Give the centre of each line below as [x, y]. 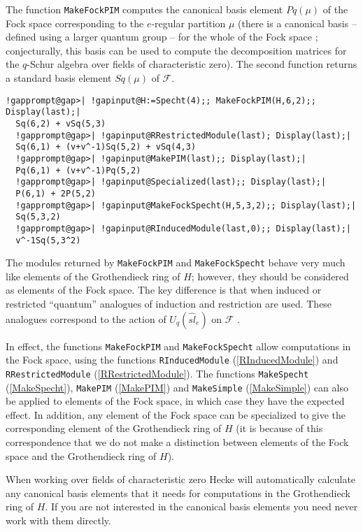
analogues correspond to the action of [86, 318]
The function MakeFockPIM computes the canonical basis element [144, 9]
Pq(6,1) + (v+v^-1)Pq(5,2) [78, 170]
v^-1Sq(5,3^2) [48, 240]
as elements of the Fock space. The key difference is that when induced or [164, 290]
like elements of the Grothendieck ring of [93, 276]
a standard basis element [59, 78]
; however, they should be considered [270, 276]
